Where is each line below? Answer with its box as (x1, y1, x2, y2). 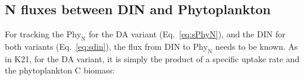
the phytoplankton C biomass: (5, 64, 115, 76)
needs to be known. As (215, 40, 298, 52)
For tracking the (5, 28, 64, 40)
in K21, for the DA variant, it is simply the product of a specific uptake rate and (5, 52, 300, 65)
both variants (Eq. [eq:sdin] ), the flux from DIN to (5, 40, 190, 52)
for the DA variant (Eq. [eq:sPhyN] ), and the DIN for (89, 28, 286, 40)
